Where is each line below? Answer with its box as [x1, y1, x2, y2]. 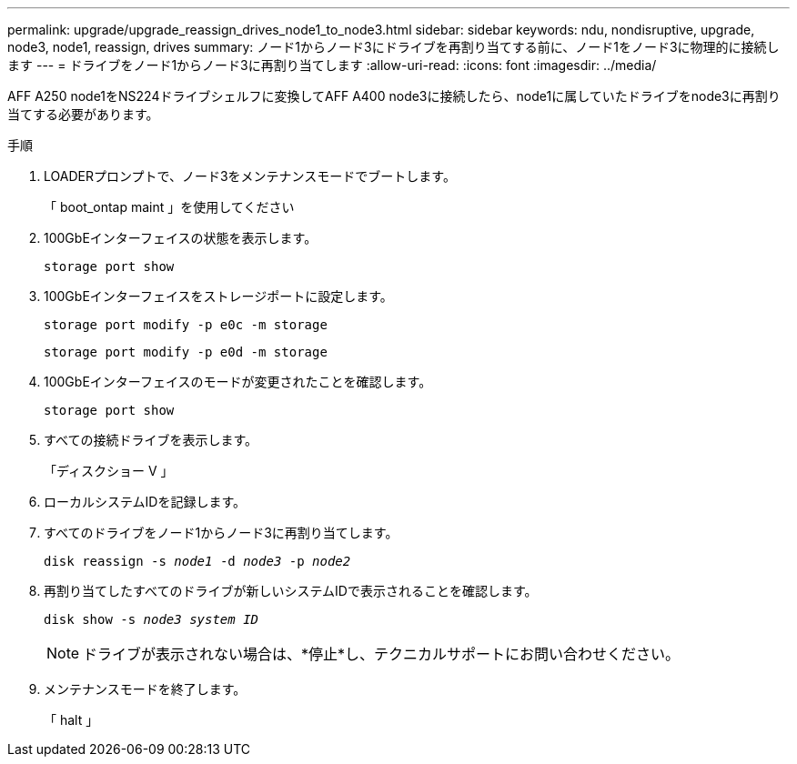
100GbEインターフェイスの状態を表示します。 [44, 230, 318, 246]
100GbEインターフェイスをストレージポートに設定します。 [44, 288, 393, 304]
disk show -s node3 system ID [44, 612, 259, 627]
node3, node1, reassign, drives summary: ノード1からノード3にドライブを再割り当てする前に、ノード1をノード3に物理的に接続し [7, 39, 780, 55]
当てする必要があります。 [7, 106, 159, 122]
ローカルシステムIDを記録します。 [44, 494, 247, 509]
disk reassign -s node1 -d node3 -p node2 [44, 554, 351, 568]
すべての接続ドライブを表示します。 [44, 432, 258, 447]
